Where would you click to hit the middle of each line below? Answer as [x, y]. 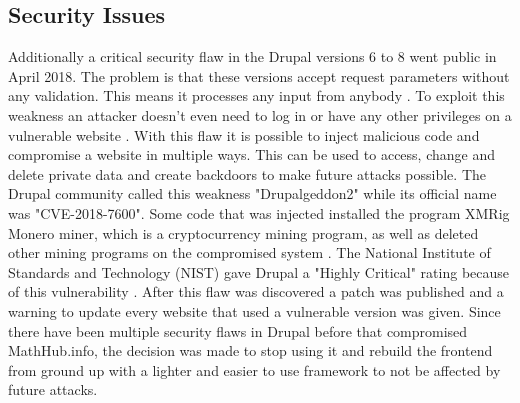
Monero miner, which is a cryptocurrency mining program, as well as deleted [243, 232]
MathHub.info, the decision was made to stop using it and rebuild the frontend [250, 350]
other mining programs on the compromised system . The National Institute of [249, 252]
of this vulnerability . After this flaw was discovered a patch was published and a [256, 291]
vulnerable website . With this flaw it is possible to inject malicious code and [244, 134]
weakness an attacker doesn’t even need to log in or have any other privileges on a [260, 114]
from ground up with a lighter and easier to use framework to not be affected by [254, 369]
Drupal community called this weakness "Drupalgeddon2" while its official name [252, 193]
